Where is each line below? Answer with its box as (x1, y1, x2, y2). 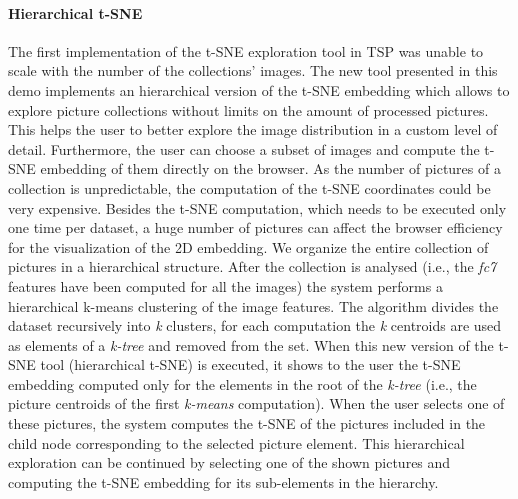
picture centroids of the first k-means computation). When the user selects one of (8, 393, 505, 414)
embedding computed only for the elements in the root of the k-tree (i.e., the (8, 373, 477, 394)
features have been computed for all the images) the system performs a (8, 275, 443, 296)
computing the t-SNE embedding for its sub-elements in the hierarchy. (8, 471, 439, 492)
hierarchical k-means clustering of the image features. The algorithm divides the (8, 295, 499, 316)
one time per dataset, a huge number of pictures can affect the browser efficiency (8, 217, 503, 238)
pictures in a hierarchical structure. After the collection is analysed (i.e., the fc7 (8, 256, 497, 277)
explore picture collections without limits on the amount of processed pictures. (8, 99, 489, 120)
